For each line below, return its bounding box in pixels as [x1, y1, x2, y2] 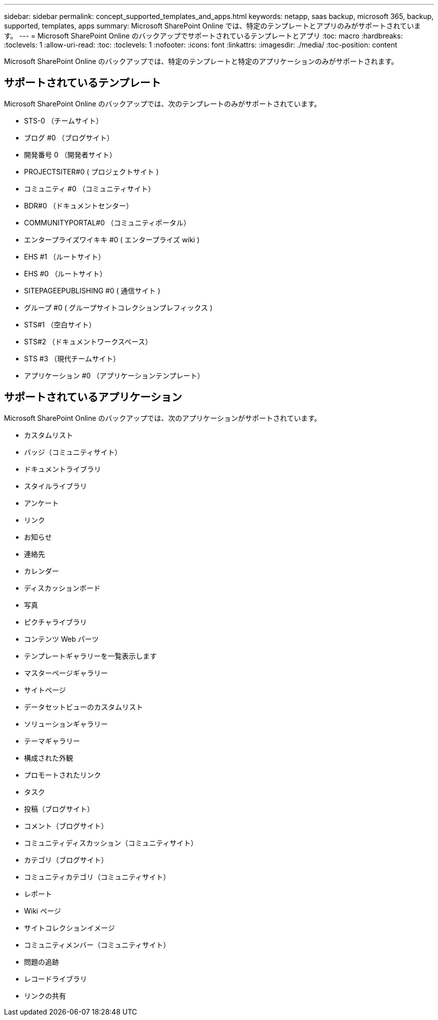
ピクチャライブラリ [24, 617, 87, 626]
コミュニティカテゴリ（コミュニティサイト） [24, 872, 170, 881]
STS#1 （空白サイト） [24, 320, 96, 329]
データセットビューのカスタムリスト [24, 702, 143, 711]
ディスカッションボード [24, 583, 101, 592]
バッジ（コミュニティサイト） [24, 447, 122, 456]
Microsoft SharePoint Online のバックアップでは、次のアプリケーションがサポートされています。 [4, 413, 321, 422]
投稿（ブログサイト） [24, 804, 94, 813]
